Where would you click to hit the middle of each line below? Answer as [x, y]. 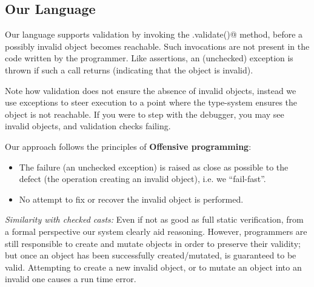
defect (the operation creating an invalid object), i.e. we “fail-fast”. [142, 179]
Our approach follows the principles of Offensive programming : [128, 146]
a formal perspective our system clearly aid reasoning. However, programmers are [156, 231]
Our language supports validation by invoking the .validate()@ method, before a [154, 34]
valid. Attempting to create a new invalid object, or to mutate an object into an [153, 267]
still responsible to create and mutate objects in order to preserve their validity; [153, 243]
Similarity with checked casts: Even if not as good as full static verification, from [154, 219]
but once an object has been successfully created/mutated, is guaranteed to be [151, 255]
